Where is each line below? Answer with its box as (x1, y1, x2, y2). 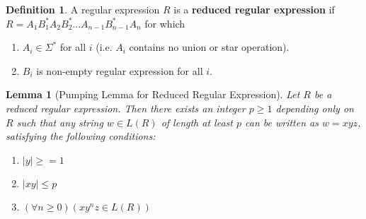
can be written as (244, 114, 319, 129)
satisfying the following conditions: (6, 129, 156, 143)
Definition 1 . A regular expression (6, 2, 160, 16)
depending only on (275, 100, 354, 115)
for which (144, 16, 185, 30)
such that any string (16, 114, 103, 129)
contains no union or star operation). (129, 40, 290, 54)
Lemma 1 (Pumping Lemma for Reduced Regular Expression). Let (6, 87, 300, 102)
